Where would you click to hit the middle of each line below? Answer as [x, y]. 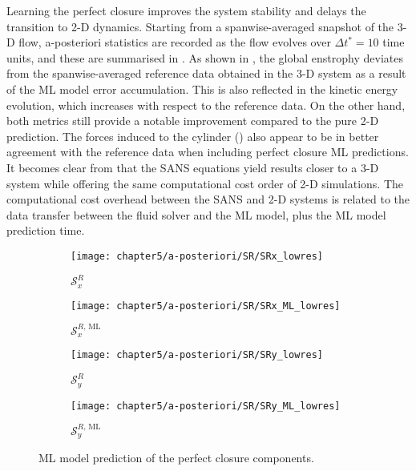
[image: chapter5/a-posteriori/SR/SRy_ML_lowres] [206, 406]
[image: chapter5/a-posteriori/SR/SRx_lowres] [197, 256]
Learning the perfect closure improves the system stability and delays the [186, 10]
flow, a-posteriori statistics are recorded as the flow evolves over [175, 42]
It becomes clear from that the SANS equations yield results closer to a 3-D [193, 167]
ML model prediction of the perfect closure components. [176, 458]
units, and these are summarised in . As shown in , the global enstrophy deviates [205, 57]
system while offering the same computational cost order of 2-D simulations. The [205, 183]
